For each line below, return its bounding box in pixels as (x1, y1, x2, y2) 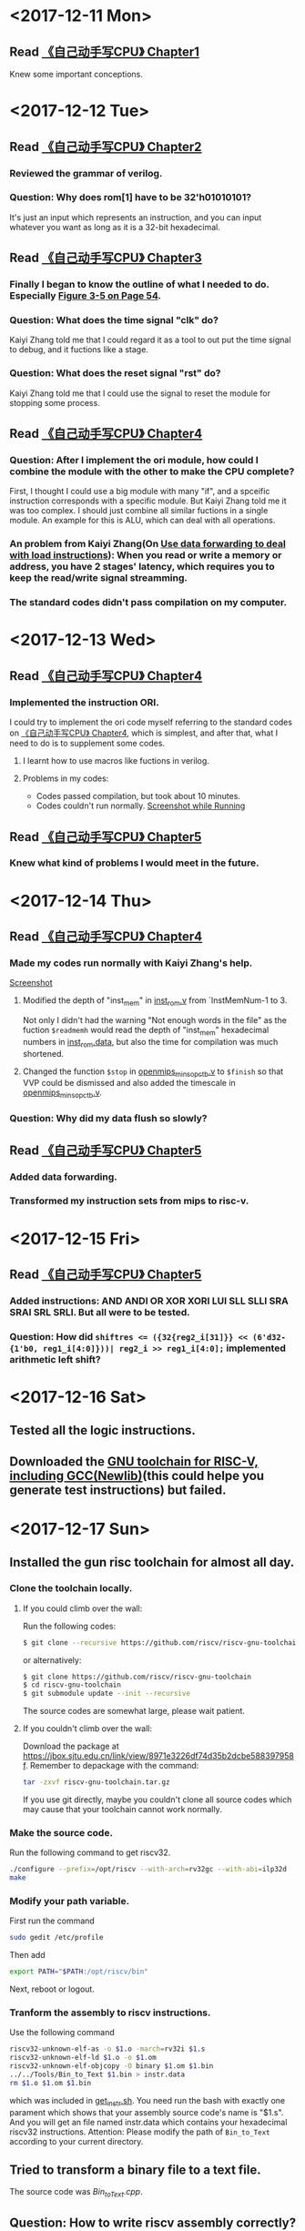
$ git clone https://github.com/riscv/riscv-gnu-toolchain (22, 1672, 252, 1681)
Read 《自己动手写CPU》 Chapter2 (9, 138, 202, 155)
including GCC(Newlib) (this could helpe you (9, 1467, 265, 1484)
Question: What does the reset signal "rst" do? (9, 367, 221, 380)
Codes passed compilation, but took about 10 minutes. (36, 791, 241, 802)
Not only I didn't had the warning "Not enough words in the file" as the (22, 1015, 287, 1026)
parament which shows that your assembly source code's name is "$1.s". (9, 2106, 284, 2117)
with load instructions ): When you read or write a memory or (9, 549, 282, 562)
